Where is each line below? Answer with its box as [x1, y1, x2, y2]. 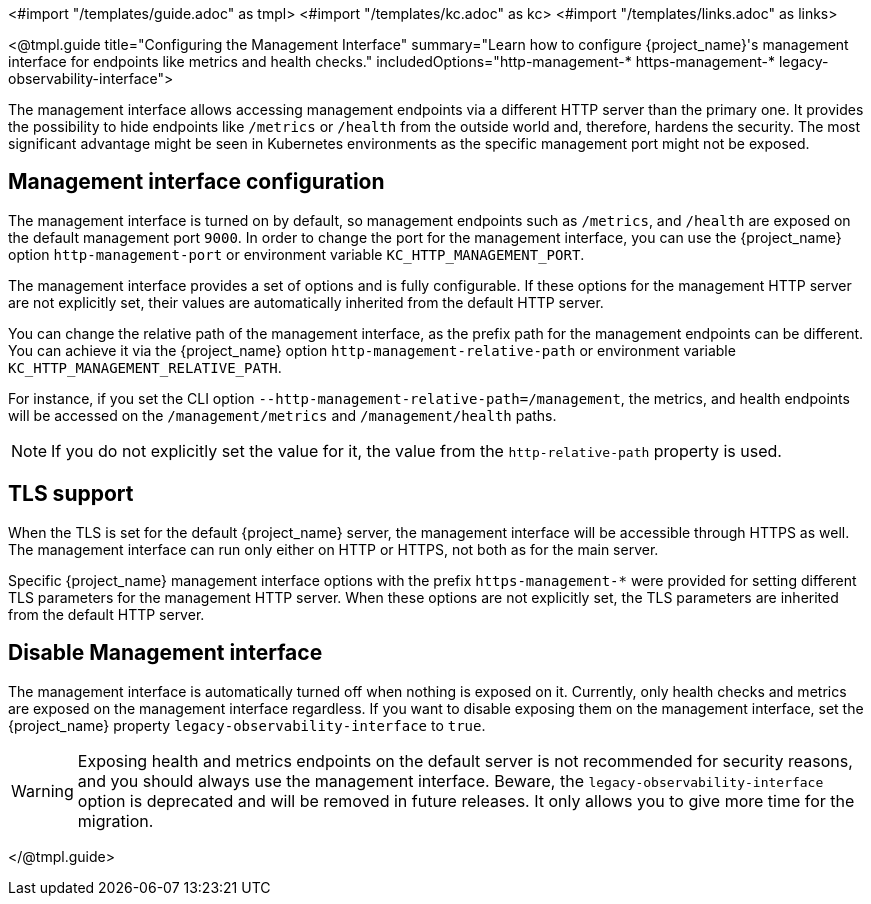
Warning [11, 780, 74, 801]
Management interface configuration [8, 169, 385, 195]
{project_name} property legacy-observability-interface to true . [8, 716, 486, 734]
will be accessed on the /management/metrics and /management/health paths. [8, 406, 557, 424]
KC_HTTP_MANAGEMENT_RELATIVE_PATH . [8, 358, 282, 376]
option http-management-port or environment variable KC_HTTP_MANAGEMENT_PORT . [8, 245, 585, 263]
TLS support [8, 481, 134, 507]
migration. [77, 810, 154, 831]
